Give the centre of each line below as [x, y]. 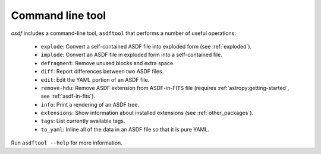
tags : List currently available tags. [83, 121]
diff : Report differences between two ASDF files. [102, 72]
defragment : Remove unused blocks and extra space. [108, 63]
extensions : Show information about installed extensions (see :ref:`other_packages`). [147, 113]
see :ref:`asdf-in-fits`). [68, 96]
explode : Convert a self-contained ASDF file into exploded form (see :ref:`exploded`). [146, 46]
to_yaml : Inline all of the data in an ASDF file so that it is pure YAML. [125, 129]
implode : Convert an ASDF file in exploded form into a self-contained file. [132, 55]
